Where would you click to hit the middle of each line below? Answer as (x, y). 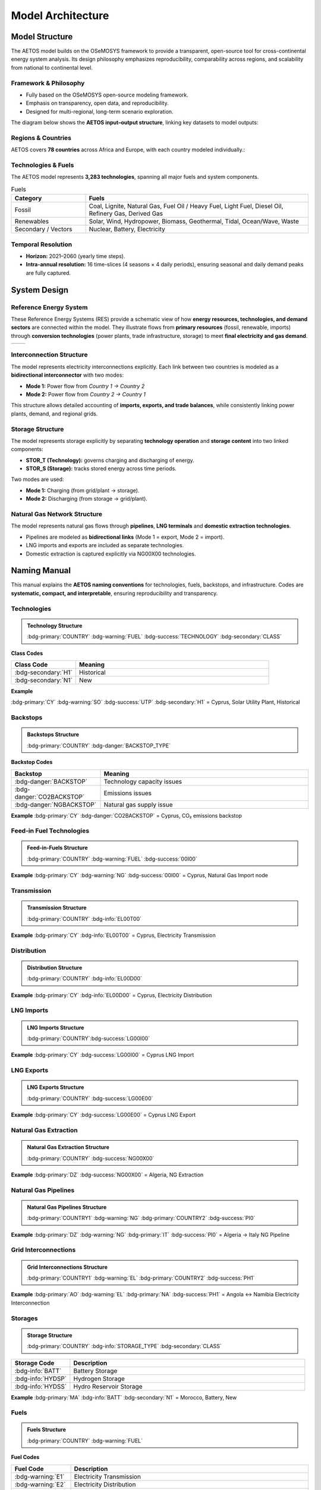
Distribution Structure (55, 967)
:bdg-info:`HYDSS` (41, 1386)
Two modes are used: (37, 479)
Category (28, 198)
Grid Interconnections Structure (67, 1267)
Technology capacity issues (143, 781)
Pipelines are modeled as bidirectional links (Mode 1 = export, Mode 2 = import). (125, 537)
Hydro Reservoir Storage (108, 1386)
